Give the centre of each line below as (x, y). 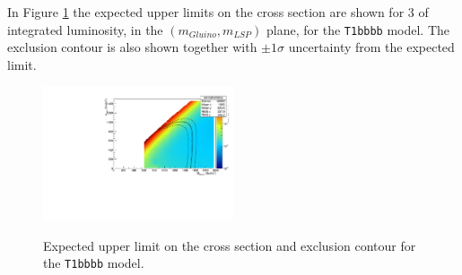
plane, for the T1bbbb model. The (358, 29)
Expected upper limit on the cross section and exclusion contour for (230, 245)
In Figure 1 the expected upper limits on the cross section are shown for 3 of (218, 12)
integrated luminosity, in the (85, 29)
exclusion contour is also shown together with (132, 47)
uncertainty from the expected (371, 47)
